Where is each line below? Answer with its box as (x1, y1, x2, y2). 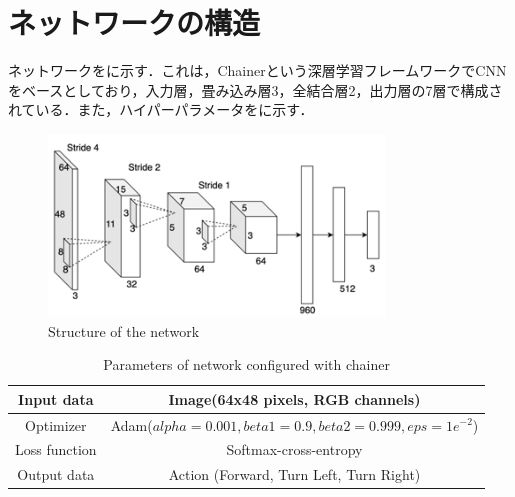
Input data (18, 388, 94, 409)
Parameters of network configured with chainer (103, 354, 390, 375)
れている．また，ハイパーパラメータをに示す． (8, 99, 314, 120)
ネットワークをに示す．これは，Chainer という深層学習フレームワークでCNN (8, 60, 507, 81)
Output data (17, 464, 95, 485)
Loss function (15, 439, 97, 460)
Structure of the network (48, 320, 200, 341)
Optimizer (25, 414, 87, 435)
